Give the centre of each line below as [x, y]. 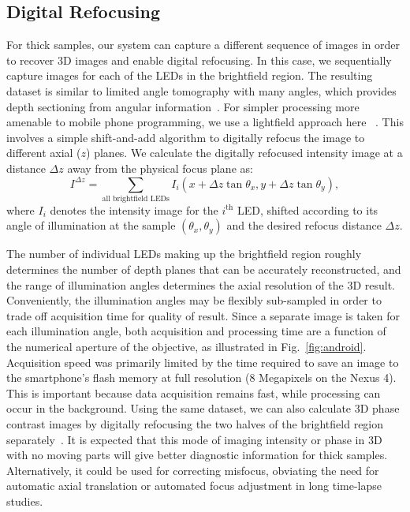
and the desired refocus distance [304, 225]
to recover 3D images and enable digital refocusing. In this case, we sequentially [199, 60]
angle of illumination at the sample [91, 225]
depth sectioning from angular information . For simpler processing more [183, 106]
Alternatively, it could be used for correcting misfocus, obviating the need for [193, 470]
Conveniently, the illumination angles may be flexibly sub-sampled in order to [194, 300]
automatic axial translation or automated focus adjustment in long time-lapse [194, 486]
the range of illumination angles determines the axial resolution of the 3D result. [201, 284]
